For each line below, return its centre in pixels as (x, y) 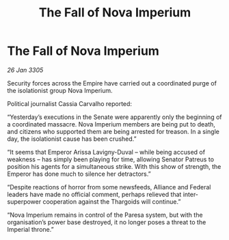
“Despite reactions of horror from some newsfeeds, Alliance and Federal (109, 187)
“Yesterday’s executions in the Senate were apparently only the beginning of (114, 117)
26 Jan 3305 (25, 70)
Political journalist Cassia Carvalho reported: (69, 103)
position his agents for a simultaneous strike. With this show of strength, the (114, 166)
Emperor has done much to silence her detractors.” (79, 174)
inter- (191, 194)
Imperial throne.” (30, 229)
